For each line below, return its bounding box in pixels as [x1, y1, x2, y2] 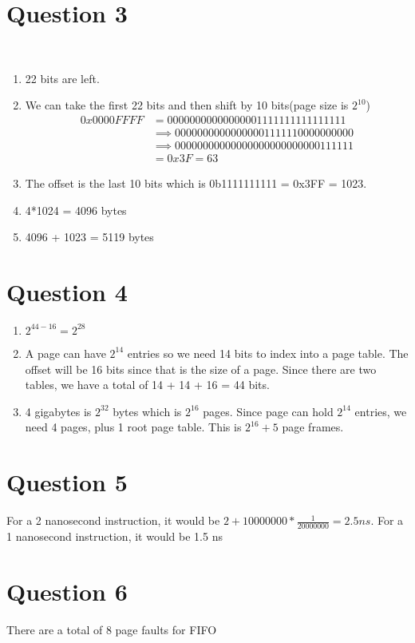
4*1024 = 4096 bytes [25, 201, 127, 218]
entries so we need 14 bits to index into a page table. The [127, 344, 409, 361]
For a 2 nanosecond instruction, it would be [6, 512, 220, 529]
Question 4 [6, 276, 128, 308]
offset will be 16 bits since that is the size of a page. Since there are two [25, 360, 377, 377]
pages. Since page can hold [203, 403, 334, 419]
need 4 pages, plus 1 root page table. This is [25, 419, 242, 435]
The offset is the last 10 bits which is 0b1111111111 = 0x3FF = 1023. [25, 175, 367, 192]
